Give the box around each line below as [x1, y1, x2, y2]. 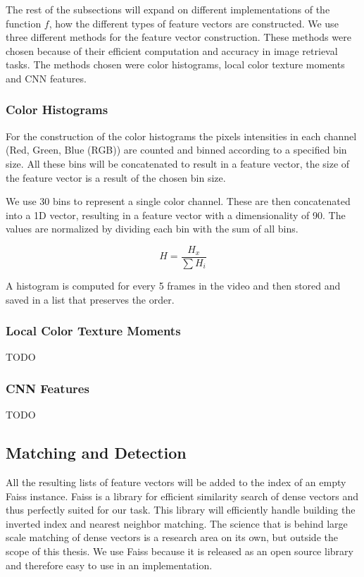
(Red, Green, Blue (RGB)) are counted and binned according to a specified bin [6, 142, 347, 157]
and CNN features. [6, 70, 87, 85]
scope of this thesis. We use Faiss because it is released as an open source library [6, 543, 353, 558]
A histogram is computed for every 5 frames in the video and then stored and [6, 278, 341, 292]
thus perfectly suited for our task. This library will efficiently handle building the [6, 502, 356, 517]
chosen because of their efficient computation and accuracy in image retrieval [6, 43, 338, 58]
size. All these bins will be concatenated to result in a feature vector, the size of [6, 156, 350, 170]
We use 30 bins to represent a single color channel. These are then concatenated [6, 194, 351, 209]
